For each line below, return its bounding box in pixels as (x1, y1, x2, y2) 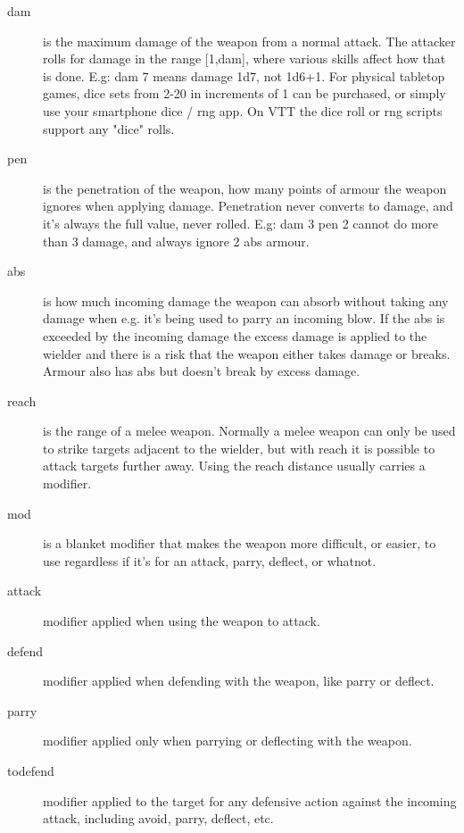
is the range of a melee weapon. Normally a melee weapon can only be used (43, 421, 456, 440)
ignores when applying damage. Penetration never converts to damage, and (43, 196, 453, 215)
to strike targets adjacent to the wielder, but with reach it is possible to (43, 438, 435, 457)
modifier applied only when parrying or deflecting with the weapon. (43, 731, 412, 750)
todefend (7, 762, 54, 779)
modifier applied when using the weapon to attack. (43, 612, 320, 630)
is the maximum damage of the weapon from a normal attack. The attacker (43, 31, 456, 50)
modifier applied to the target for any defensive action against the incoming (43, 791, 457, 810)
